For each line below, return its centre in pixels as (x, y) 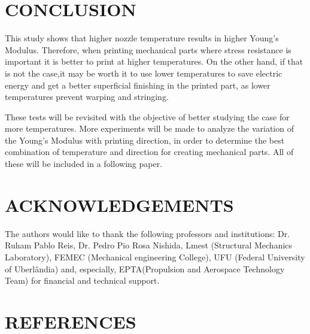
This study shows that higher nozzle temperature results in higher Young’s (142, 38)
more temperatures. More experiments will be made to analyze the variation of (149, 128)
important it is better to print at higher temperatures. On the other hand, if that (154, 61)
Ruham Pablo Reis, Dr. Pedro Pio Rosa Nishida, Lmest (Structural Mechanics (149, 245)
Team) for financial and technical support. (82, 280)
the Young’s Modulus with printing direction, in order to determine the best (145, 140)
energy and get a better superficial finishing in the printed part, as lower (138, 85)
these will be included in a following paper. (84, 164)
